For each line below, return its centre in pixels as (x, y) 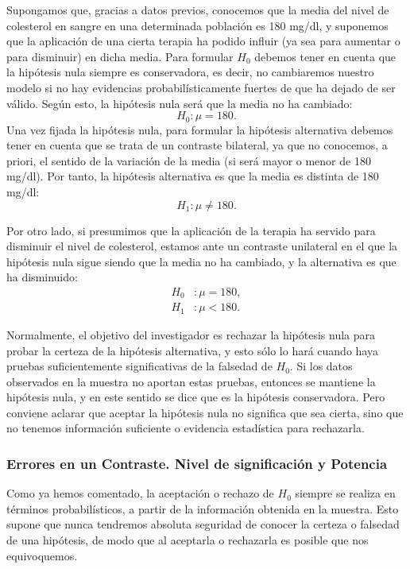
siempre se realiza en (345, 493)
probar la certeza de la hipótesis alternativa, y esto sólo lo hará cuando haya (192, 350)
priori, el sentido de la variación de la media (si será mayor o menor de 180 (189, 160)
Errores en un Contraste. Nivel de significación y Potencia (197, 463)
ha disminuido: (42, 277)
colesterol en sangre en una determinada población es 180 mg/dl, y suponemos (197, 25)
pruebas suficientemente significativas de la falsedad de (139, 366)
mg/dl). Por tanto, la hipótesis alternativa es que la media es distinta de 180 (193, 176)
